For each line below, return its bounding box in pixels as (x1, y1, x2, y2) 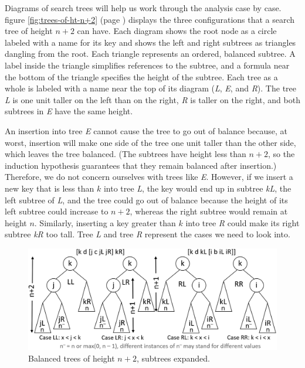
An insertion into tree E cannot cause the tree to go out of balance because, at (5, 124, 287, 137)
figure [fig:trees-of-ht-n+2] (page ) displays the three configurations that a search (5, 13, 295, 25)
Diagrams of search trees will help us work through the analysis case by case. (5, 2, 282, 13)
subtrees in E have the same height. (5, 105, 133, 117)
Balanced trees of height (28, 352, 115, 364)
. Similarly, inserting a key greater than (34, 216, 176, 229)
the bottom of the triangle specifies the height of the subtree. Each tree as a (5, 70, 278, 83)
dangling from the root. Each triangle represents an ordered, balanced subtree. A (5, 47, 296, 60)
